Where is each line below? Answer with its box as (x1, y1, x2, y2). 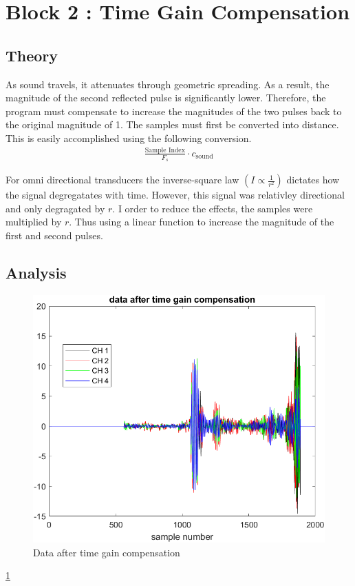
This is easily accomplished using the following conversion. (6, 130, 252, 145)
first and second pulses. (6, 228, 103, 242)
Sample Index (144, 146, 185, 154)
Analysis (6, 261, 67, 283)
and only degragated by (6, 201, 105, 215)
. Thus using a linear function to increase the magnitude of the (69, 214, 334, 229)
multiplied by (6, 214, 62, 229)
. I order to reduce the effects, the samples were (112, 201, 313, 215)
